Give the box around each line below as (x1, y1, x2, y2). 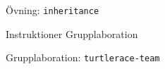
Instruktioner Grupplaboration (6, 26, 138, 41)
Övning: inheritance (6, 3, 99, 17)
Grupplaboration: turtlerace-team (6, 50, 160, 65)
